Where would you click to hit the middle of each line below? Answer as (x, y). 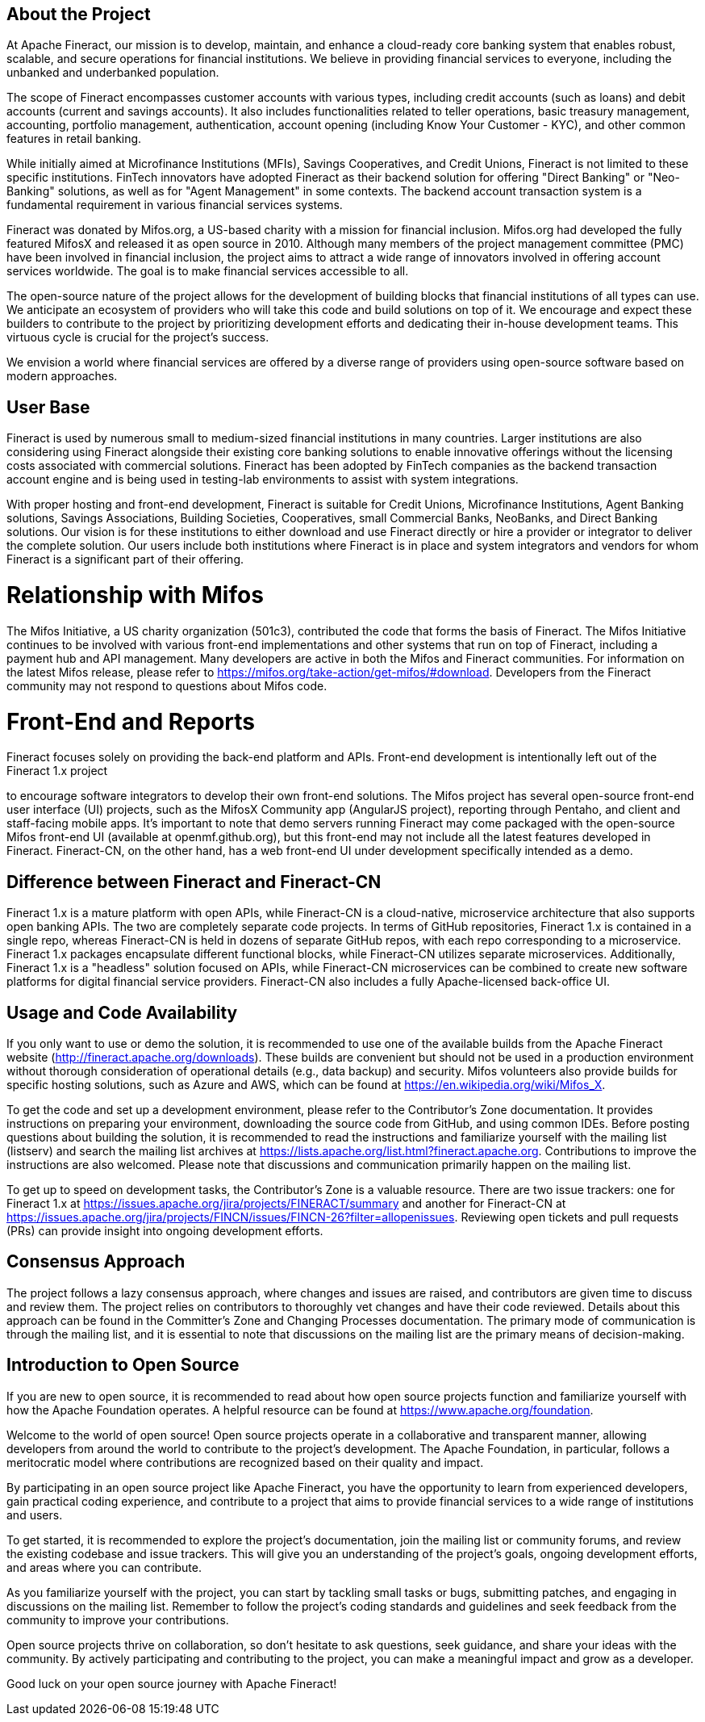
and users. (35, 1515)
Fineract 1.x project (57, 771)
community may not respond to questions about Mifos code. (167, 685)
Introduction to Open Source (123, 1365)
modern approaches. (62, 376)
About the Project (79, 14)
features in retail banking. (74, 139)
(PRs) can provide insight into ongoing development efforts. (165, 1230)
